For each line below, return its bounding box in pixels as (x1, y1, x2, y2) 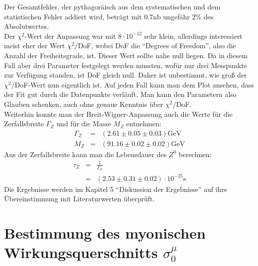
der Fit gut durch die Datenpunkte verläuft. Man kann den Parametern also (4, 89, 237, 99)
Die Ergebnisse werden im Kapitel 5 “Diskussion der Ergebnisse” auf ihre (4, 183, 228, 194)
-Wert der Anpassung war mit (24, 30, 116, 41)
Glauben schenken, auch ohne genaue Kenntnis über (4, 98, 163, 109)
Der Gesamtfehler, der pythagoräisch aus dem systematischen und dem (4, 1, 221, 11)
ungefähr (163, 11, 190, 21)
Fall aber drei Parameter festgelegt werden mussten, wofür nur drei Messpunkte (4, 60, 247, 70)
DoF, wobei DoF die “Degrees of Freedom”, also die (78, 40, 236, 51)
